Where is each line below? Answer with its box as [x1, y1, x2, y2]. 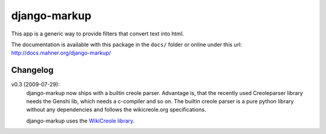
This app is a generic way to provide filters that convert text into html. [11, 30, 184, 37]
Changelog [11, 65, 54, 75]
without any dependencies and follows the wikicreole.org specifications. [26, 106, 206, 114]
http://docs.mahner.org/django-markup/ [11, 49, 111, 56]
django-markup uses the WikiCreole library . [26, 117, 135, 124]
